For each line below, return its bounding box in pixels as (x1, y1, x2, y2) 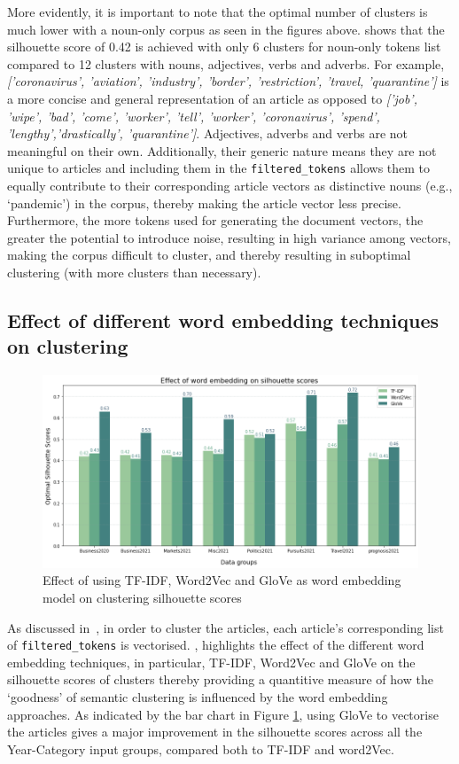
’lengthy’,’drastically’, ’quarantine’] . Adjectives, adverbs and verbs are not (7, 124, 408, 143)
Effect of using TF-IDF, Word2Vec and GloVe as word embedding (43, 571, 401, 589)
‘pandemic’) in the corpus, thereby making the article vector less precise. (7, 193, 401, 212)
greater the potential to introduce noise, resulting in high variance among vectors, (7, 228, 451, 246)
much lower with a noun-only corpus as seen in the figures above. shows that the (7, 19, 445, 38)
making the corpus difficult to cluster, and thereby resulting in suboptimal (7, 246, 411, 264)
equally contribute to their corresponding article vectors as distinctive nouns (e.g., (7, 176, 453, 194)
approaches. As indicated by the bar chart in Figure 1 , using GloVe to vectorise (7, 705, 439, 723)
